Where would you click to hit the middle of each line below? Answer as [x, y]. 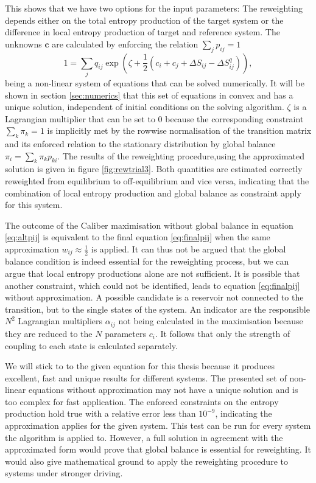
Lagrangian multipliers [60, 321]
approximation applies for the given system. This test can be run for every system [158, 426]
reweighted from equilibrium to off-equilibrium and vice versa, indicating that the [157, 181]
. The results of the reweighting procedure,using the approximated [181, 155]
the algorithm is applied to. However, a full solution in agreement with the [144, 437]
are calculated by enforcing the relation [125, 43]
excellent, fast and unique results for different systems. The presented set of [146, 377]
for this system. [34, 205]
